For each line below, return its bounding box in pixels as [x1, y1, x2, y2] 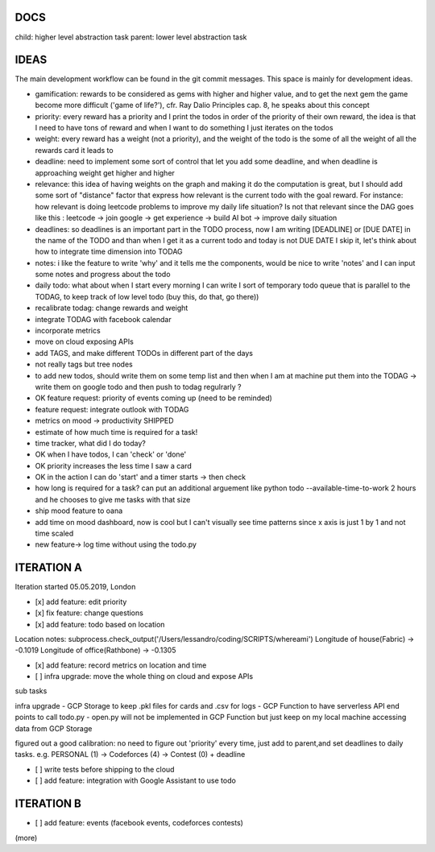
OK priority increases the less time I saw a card [35, 461, 193, 470]
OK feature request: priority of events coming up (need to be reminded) [35, 393, 273, 403]
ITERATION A [14, 560, 83, 575]
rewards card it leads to [35, 145, 114, 155]
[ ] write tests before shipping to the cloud [35, 764, 175, 774]
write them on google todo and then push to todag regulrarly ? [35, 382, 242, 391]
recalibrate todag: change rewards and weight [35, 303, 188, 313]
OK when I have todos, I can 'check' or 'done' [35, 449, 187, 459]
